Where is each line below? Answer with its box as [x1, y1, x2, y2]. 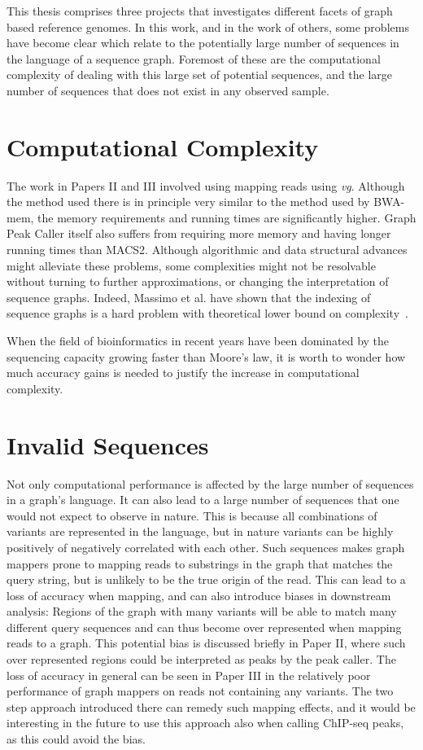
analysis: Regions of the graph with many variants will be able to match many [7, 603, 397, 620]
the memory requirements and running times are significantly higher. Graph [37, 208, 416, 226]
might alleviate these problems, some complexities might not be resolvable [7, 257, 376, 274]
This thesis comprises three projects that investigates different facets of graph [7, 2, 393, 19]
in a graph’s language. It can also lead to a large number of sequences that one [7, 491, 399, 508]
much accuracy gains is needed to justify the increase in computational [7, 364, 360, 381]
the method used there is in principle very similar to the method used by [7, 193, 370, 210]
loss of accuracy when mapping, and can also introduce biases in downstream [7, 586, 391, 603]
